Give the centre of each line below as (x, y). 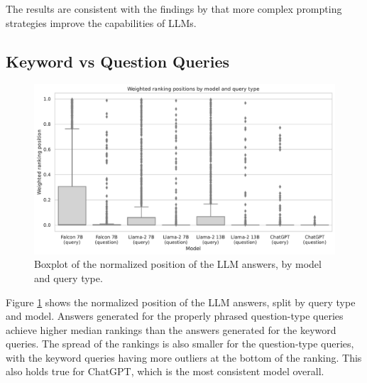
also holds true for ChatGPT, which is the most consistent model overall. (165, 371)
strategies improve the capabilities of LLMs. (101, 22)
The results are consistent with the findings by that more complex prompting (174, 9)
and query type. (69, 277)
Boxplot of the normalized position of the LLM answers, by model (178, 264)
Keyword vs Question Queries (117, 61)
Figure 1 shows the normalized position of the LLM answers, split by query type (181, 302)
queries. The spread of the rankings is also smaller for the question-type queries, (180, 344)
